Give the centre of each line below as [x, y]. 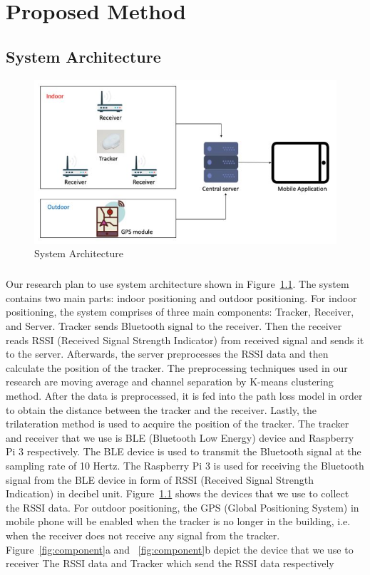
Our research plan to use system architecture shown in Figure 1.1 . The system [178, 284]
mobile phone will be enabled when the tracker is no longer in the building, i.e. [178, 521]
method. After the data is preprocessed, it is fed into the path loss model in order [184, 396]
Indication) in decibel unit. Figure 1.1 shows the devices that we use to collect [178, 493]
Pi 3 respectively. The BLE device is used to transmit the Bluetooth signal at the [184, 451]
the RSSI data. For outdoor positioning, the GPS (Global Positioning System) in [183, 507]
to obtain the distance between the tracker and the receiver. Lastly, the [161, 409]
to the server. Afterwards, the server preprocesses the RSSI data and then [167, 354]
